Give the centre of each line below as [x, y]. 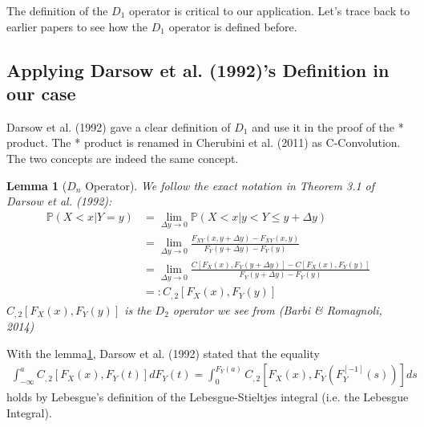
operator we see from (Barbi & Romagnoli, [277, 309]
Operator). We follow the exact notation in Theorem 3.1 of [230, 185]
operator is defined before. [233, 26]
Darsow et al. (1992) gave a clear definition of [119, 126]
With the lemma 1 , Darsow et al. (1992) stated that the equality [163, 353]
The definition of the [57, 10]
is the [138, 309]
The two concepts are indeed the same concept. [123, 158]
